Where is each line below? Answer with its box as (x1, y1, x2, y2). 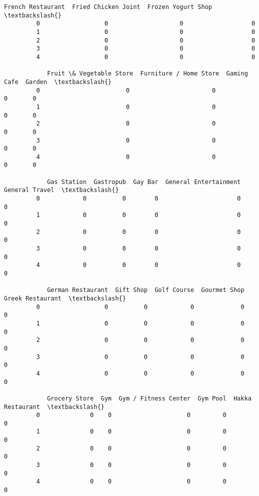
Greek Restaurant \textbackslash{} (4, 294, 126, 302)
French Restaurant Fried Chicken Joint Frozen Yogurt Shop (4, 3, 212, 10)
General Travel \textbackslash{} (4, 186, 119, 194)
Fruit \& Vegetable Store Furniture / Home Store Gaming (47, 70, 248, 77)
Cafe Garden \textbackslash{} (4, 78, 112, 85)
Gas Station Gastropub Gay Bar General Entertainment (47, 178, 241, 185)
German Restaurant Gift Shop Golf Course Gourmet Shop (47, 286, 244, 294)
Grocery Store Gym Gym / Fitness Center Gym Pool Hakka (47, 394, 251, 402)
